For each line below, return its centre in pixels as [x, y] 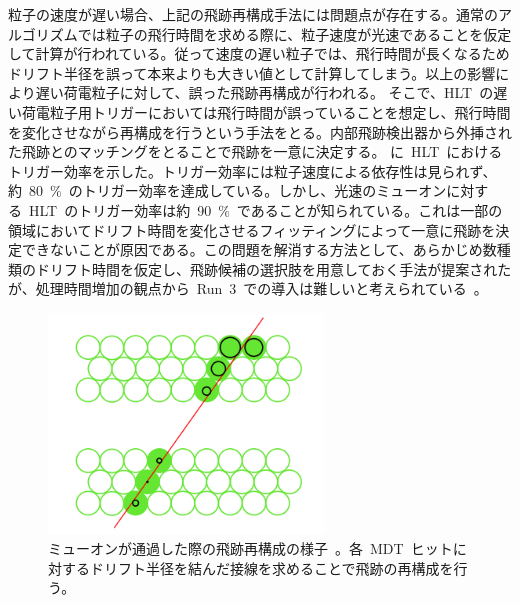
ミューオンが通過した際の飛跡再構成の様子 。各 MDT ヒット [250, 548]
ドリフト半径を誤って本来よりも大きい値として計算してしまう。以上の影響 [252, 72]
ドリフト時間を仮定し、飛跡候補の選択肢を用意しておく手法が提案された [273, 268]
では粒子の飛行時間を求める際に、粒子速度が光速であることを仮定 [294, 33]
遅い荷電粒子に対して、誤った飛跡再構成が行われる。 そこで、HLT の [264, 92]
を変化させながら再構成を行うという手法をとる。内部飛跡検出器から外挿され [260, 131]
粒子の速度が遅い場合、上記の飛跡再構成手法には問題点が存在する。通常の [253, 14]
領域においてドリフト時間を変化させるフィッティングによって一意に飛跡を [252, 229]
